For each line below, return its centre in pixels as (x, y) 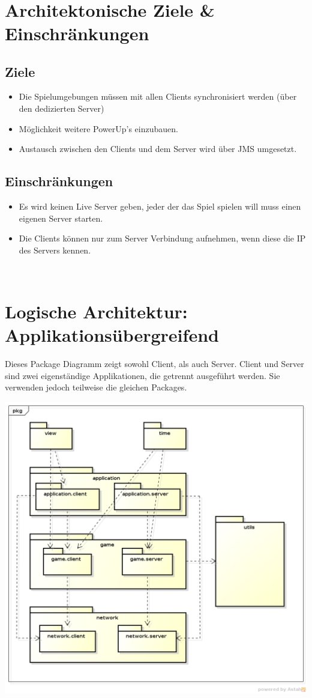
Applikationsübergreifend (112, 335)
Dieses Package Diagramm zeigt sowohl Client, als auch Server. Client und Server (154, 364)
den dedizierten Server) (61, 108)
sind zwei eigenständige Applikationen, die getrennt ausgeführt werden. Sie (142, 375)
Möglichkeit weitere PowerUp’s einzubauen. (98, 128)
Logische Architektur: (96, 311)
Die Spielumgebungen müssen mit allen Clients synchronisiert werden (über (158, 96)
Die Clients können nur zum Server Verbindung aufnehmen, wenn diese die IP (162, 238)
